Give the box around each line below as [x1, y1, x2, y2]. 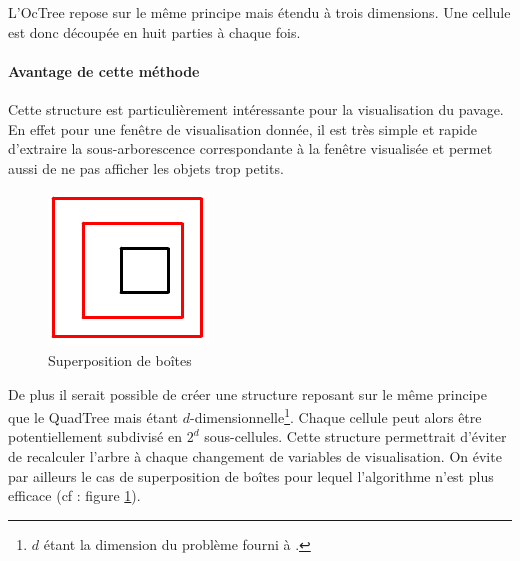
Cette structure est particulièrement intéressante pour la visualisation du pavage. [8, 98, 504, 119]
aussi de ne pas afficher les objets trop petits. [8, 157, 284, 178]
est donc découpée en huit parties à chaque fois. [8, 21, 301, 42]
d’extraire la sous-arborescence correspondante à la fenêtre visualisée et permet [8, 138, 493, 159]
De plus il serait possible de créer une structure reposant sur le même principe [8, 383, 487, 404]
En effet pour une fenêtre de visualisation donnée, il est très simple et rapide [8, 118, 477, 139]
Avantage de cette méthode [8, 60, 200, 81]
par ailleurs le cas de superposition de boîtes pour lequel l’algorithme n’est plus [8, 465, 494, 486]
